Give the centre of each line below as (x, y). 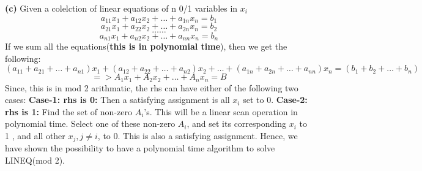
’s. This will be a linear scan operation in (221, 111)
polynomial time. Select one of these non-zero (90, 123)
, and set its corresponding (236, 123)
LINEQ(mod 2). (35, 160)
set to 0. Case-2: (275, 100)
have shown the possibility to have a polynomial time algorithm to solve (140, 148)
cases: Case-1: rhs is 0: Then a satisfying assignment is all (117, 100)
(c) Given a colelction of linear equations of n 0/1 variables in (121, 8)
